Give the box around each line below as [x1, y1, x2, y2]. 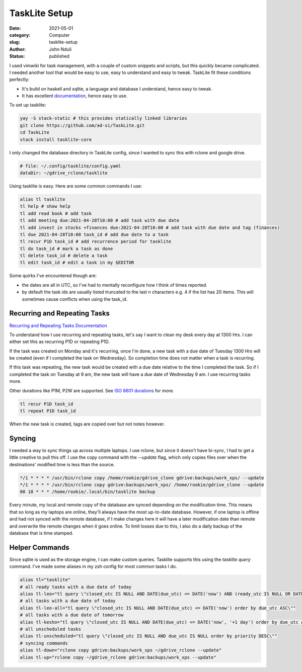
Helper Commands [9, 543, 70, 552]
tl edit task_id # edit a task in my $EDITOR [20, 260, 134, 266]
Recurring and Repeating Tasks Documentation [9, 322, 108, 328]
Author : [9, 46, 26, 52]
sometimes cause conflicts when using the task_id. [22, 296, 128, 302]
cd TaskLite [20, 130, 50, 135]
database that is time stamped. [9, 530, 73, 536]
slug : [9, 39, 20, 45]
